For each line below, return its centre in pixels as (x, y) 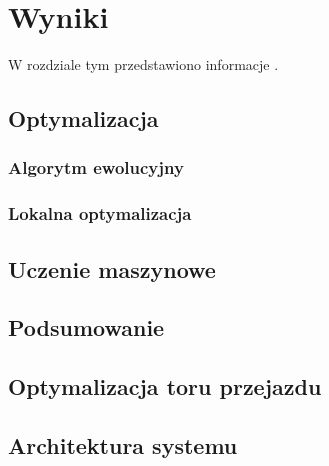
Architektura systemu (123, 444)
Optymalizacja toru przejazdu (165, 386)
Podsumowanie (86, 327)
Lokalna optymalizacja (100, 213)
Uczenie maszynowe (112, 268)
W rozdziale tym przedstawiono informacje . (143, 64)
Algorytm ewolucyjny (96, 167)
